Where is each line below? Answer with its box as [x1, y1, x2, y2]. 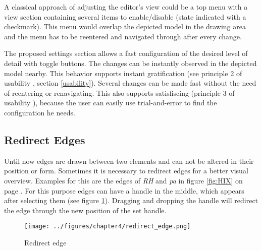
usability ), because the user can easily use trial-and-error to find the [4, 97, 217, 108]
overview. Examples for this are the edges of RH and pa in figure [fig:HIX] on [4, 175, 243, 185]
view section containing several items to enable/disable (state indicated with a [4, 11, 246, 22]
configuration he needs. [4, 107, 75, 117]
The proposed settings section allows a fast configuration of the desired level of [4, 48, 248, 58]
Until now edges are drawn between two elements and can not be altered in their [4, 155, 254, 166]
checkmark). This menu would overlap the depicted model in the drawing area [4, 21, 246, 32]
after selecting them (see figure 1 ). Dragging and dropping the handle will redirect [4, 195, 258, 206]
